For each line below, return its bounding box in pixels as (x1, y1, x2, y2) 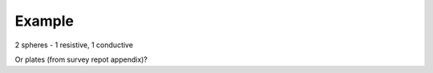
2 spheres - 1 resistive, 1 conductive (14, 40, 134, 50)
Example (14, 12, 74, 30)
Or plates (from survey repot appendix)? (14, 55, 148, 64)
